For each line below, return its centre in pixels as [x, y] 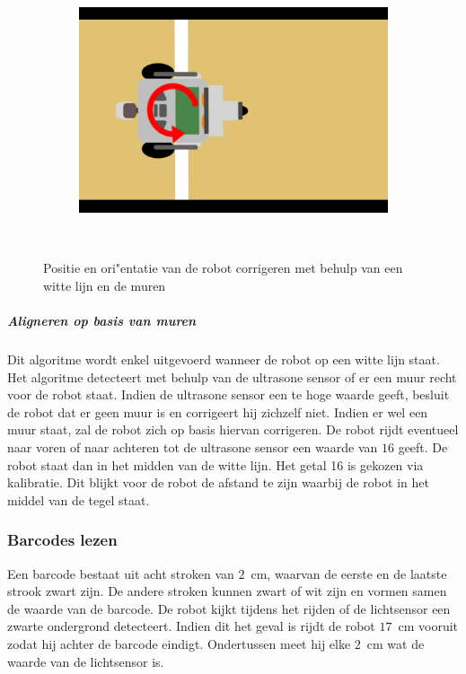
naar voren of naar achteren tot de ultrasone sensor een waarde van [193, 447]
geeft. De [423, 447]
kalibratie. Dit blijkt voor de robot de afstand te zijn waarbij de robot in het [218, 482]
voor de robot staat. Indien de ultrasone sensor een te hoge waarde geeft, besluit [229, 394]
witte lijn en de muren [105, 285]
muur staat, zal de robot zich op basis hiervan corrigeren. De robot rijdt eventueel [233, 429]
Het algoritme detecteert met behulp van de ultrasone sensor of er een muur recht [232, 376]
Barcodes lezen [62, 540]
